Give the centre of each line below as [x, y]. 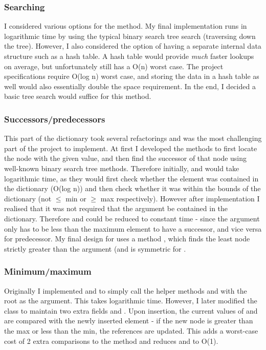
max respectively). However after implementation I [180, 198]
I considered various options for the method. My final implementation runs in [126, 26]
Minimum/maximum [48, 271]
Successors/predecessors [55, 119]
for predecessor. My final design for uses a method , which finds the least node [127, 239]
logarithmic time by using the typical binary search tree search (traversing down [130, 36]
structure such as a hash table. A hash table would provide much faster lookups [129, 56]
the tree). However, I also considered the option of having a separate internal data [133, 46]
